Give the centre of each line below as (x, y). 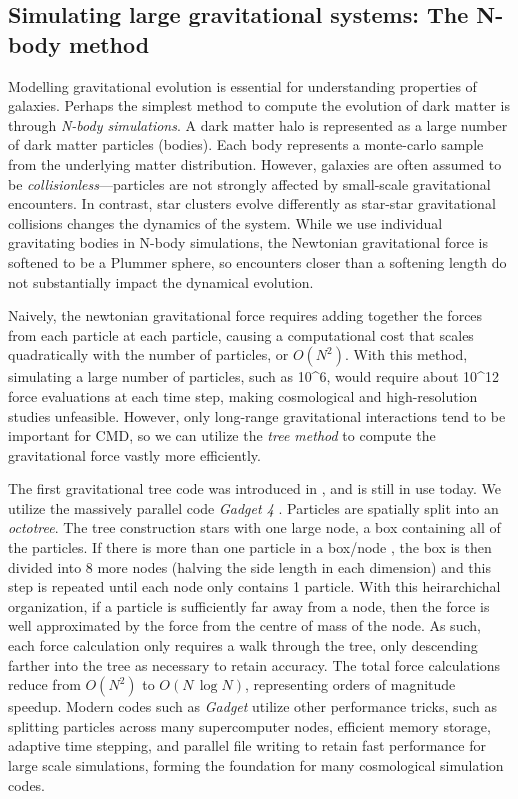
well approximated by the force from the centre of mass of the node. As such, (244, 625)
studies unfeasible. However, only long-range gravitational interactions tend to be (257, 415)
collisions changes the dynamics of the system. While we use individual (225, 222)
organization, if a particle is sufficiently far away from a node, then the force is (249, 605)
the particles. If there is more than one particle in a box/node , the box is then (250, 547)
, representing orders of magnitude (350, 684)
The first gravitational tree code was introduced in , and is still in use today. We (254, 488)
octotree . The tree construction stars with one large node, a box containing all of (254, 527)
